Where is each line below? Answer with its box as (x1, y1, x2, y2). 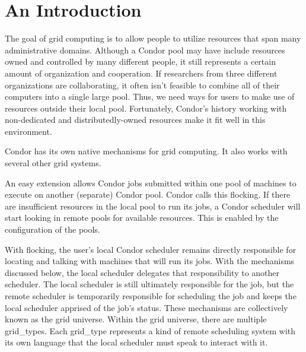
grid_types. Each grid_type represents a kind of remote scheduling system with (5, 324, 296, 337)
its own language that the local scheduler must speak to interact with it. (5, 336, 268, 348)
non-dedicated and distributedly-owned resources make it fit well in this (5, 113, 266, 126)
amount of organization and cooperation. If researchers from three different (5, 66, 278, 79)
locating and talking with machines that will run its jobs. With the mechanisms (5, 255, 295, 267)
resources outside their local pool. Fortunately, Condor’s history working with (5, 102, 287, 114)
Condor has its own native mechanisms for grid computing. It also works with (5, 145, 288, 157)
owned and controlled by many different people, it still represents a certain (5, 55, 276, 68)
